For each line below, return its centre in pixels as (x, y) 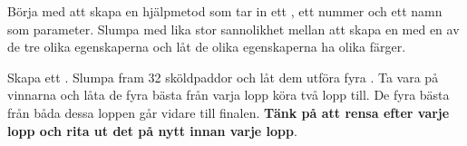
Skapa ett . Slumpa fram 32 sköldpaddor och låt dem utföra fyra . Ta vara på (223, 77)
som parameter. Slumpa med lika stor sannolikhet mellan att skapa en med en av (233, 29)
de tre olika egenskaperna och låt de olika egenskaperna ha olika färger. (207, 47)
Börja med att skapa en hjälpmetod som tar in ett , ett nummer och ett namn (225, 11)
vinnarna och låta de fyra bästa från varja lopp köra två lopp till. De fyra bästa (229, 95)
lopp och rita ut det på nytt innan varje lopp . (152, 130)
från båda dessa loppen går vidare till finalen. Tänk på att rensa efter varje (229, 112)
